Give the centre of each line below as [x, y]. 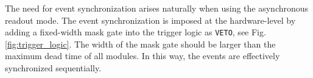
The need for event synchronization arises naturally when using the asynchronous [157, 8]
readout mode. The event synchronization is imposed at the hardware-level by [150, 20]
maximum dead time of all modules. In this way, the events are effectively [142, 56]
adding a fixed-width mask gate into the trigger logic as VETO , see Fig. [135, 32]
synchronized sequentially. [53, 68]
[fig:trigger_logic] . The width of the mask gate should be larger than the [140, 44]
